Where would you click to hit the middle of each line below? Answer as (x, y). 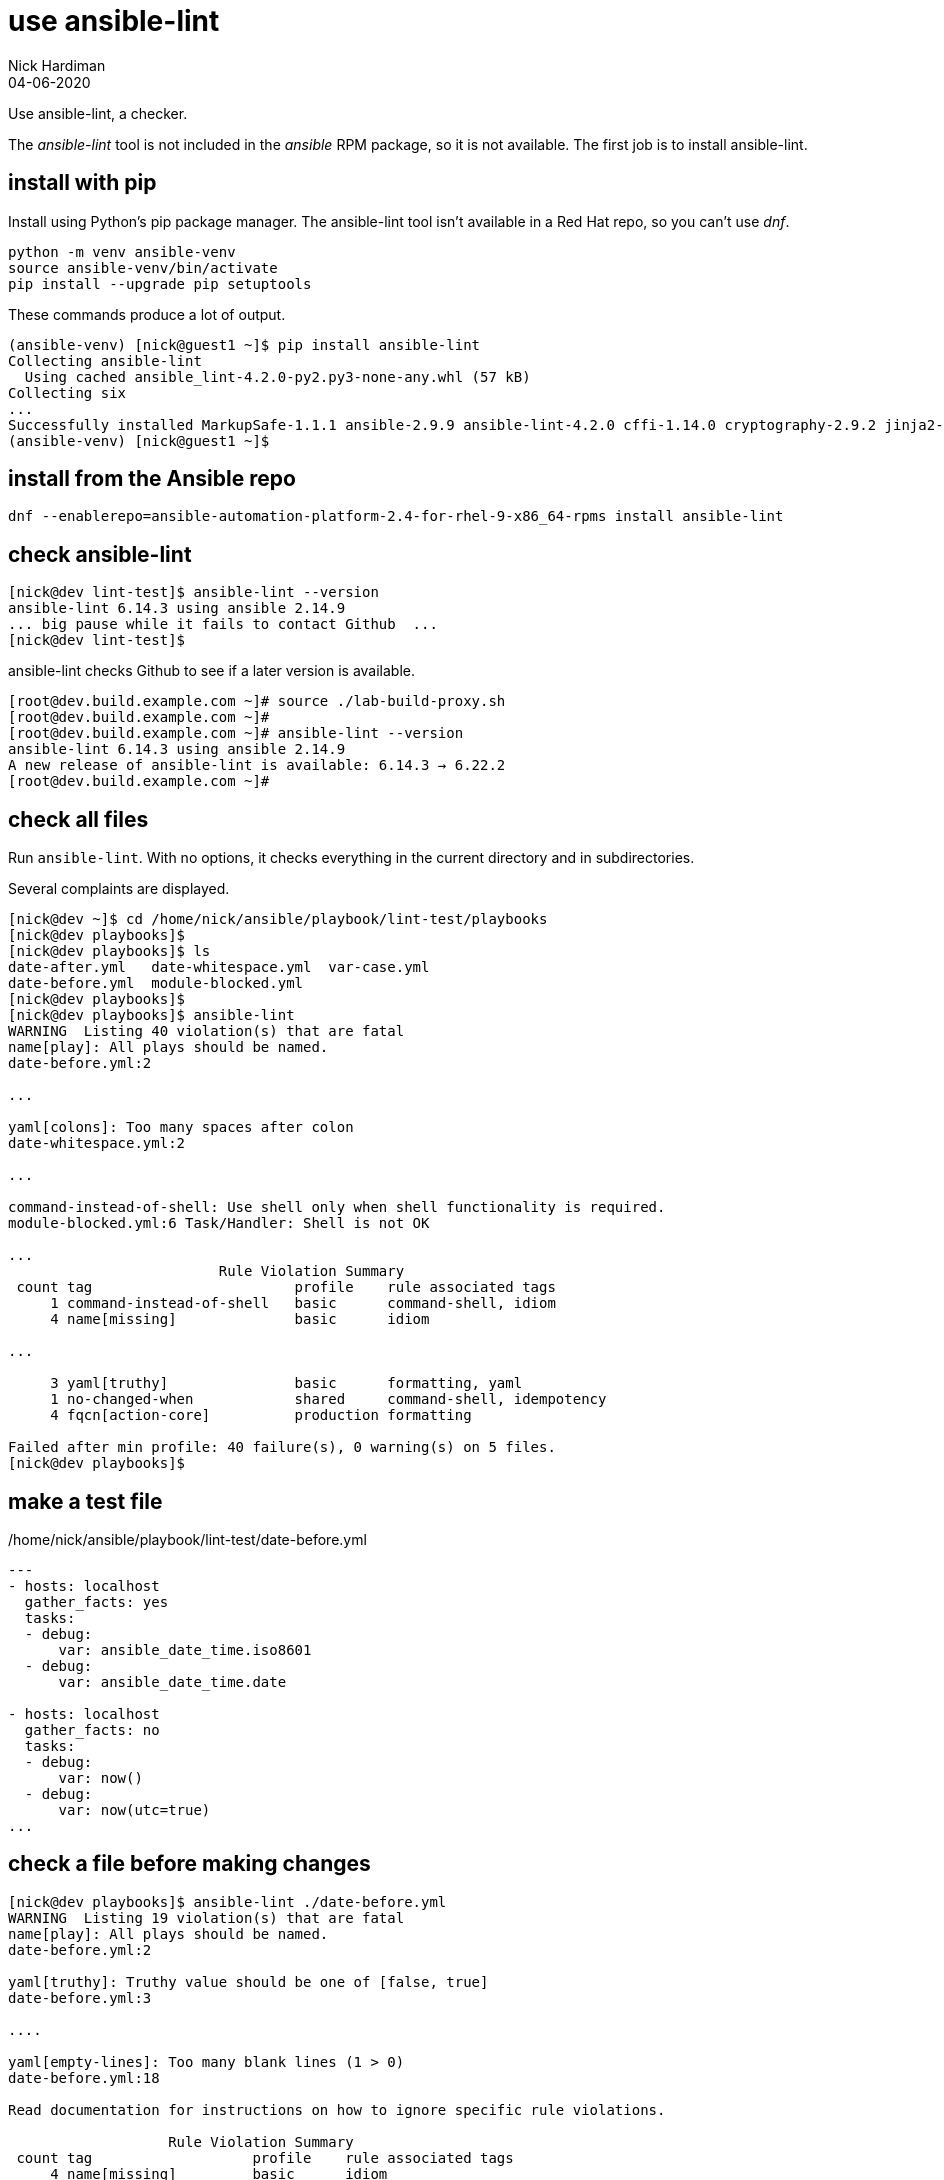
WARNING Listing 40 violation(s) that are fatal (206, 1031)
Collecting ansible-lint (105, 360)
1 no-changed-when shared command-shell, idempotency (328, 1399)
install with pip (82, 183)
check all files (78, 819)
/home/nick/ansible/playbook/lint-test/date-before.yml (187, 1539)
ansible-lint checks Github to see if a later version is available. (212, 671)
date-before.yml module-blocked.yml (156, 983)
